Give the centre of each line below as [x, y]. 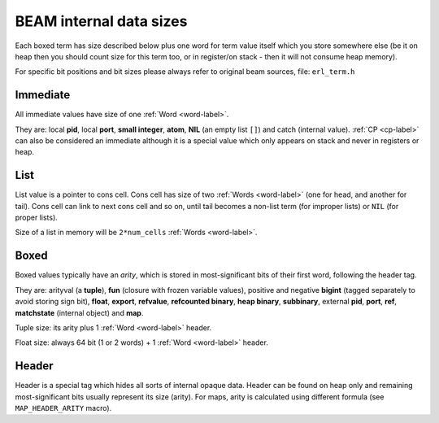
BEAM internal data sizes [101, 21]
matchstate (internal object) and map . [79, 312]
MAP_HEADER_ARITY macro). [63, 408]
